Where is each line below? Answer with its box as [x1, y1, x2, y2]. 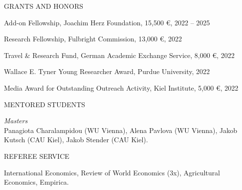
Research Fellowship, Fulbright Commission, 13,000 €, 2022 [4, 34, 182, 44]
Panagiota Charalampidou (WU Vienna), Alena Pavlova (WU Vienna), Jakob [4, 125, 238, 135]
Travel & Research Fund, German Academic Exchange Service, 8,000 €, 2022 [4, 50, 235, 60]
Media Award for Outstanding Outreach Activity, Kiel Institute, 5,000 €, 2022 [4, 82, 239, 93]
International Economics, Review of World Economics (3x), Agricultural [4, 167, 220, 177]
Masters [4, 115, 28, 126]
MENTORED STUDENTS [4, 99, 86, 109]
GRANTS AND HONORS [4, 1, 84, 11]
